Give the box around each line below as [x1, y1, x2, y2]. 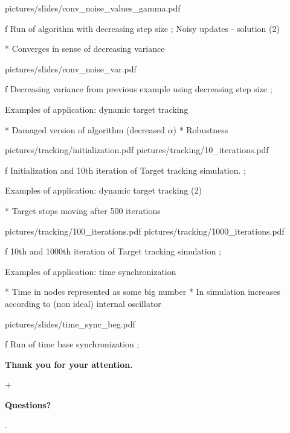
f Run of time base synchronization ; [5, 338, 140, 350]
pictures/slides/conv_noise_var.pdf [5, 62, 137, 75]
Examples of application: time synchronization [5, 265, 176, 277]
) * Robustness [173, 123, 228, 136]
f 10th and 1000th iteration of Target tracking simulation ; [5, 245, 222, 258]
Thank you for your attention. [5, 358, 133, 370]
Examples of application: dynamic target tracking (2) [5, 184, 202, 197]
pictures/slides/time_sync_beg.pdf [5, 317, 135, 330]
